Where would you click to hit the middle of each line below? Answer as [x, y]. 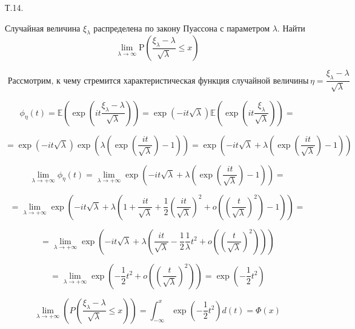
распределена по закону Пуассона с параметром [182, 28]
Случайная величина [43, 28]
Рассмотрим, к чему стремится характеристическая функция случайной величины [158, 81]
